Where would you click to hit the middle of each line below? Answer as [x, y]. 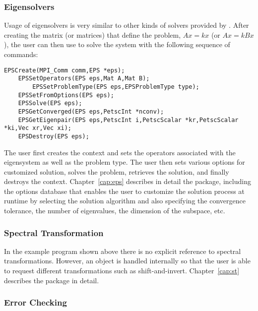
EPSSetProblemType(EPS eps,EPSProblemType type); [116, 87]
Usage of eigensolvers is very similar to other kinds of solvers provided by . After [127, 25]
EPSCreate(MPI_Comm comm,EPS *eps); [64, 70]
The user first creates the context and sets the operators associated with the [120, 152]
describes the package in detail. [52, 280]
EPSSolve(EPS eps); [50, 103]
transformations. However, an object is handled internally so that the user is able [127, 261]
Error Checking [35, 302]
